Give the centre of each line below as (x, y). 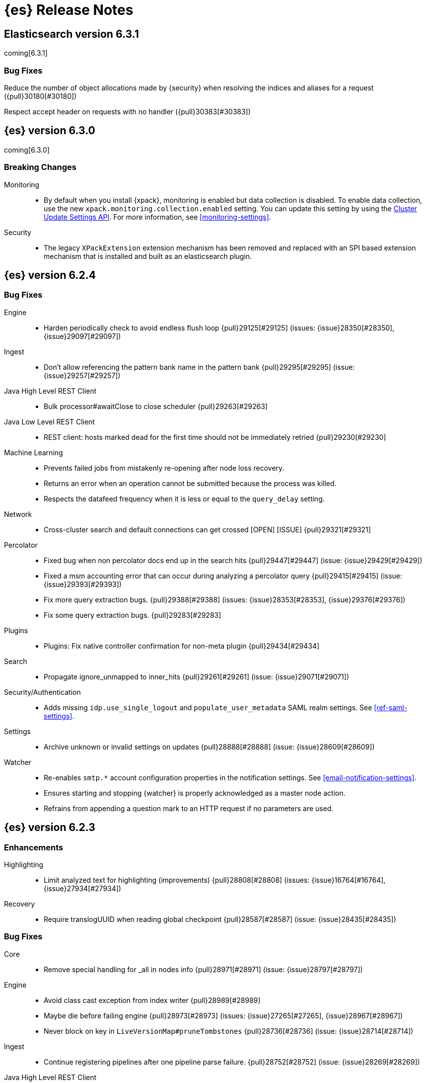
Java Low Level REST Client (49, 421)
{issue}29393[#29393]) (83, 584)
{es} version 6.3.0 (50, 131)
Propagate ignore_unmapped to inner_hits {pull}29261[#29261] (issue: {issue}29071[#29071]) (196, 676)
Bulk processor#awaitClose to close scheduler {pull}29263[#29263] (156, 406)
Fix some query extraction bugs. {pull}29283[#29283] (133, 615)
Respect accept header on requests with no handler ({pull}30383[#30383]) (127, 111)
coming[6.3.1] (26, 53)
